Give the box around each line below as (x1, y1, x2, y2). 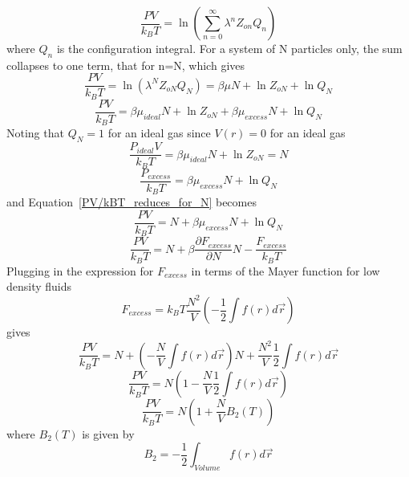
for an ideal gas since (107, 124, 211, 141)
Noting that (6, 124, 64, 141)
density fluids (6, 278, 72, 295)
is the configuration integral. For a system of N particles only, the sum (56, 40, 403, 56)
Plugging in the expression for (6, 262, 154, 279)
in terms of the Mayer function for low (191, 262, 380, 279)
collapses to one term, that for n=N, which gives (6, 56, 245, 73)
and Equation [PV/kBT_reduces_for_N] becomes (6, 194, 257, 210)
